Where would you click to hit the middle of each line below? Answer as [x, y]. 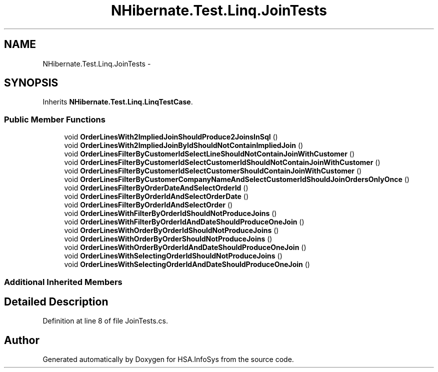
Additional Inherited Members [63, 282]
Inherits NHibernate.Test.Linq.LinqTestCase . [118, 102]
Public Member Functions [55, 119]
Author [22, 340]
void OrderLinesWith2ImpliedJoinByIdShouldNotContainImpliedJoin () [184, 145]
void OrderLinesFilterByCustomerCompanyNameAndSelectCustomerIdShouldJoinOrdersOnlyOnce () [237, 179]
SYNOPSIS [31, 83]
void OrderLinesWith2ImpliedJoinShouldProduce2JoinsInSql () [171, 137]
